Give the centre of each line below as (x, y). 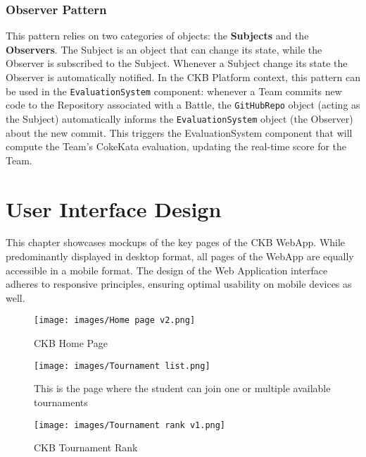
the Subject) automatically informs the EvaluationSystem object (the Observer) (179, 118)
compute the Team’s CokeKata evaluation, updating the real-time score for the (176, 146)
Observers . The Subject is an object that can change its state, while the (164, 49)
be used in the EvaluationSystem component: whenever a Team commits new (174, 91)
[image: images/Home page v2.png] (115, 321)
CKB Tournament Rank (86, 447)
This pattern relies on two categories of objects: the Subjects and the (157, 36)
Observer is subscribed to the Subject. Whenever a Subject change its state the (177, 63)
